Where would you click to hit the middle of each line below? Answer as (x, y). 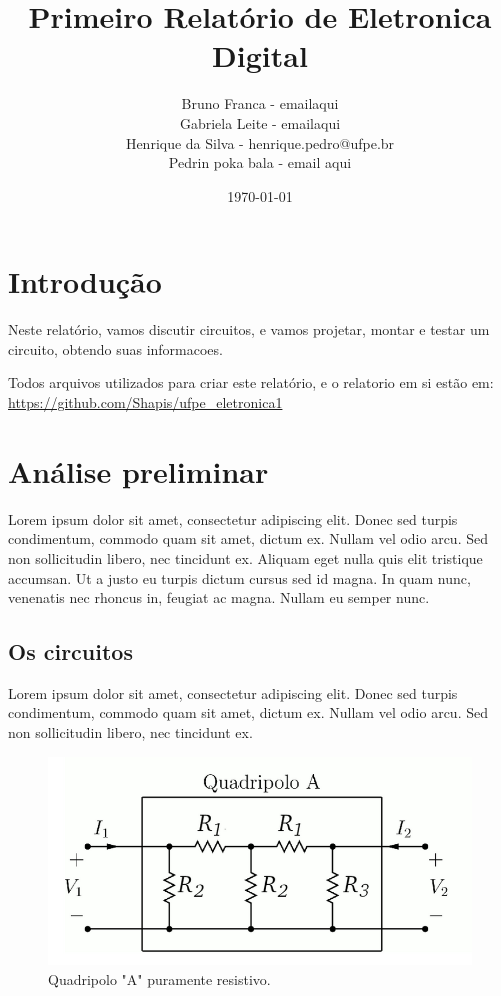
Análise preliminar (138, 470)
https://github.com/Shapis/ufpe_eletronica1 (145, 402)
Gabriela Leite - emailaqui (260, 122)
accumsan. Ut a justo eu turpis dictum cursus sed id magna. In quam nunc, (239, 577)
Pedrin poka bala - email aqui (260, 162)
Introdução (85, 281)
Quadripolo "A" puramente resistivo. (159, 978)
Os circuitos (70, 651)
